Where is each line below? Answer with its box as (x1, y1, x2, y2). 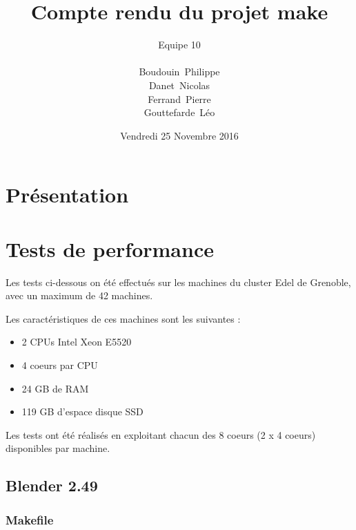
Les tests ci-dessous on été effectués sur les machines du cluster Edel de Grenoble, (6, 274, 351, 289)
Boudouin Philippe (139, 64, 220, 79)
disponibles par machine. (6, 441, 110, 455)
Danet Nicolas (148, 77, 210, 92)
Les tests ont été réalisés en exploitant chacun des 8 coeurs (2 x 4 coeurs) (6, 427, 316, 442)
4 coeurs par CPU (21, 357, 98, 372)
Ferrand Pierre (148, 91, 211, 106)
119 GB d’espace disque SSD (21, 404, 144, 419)
